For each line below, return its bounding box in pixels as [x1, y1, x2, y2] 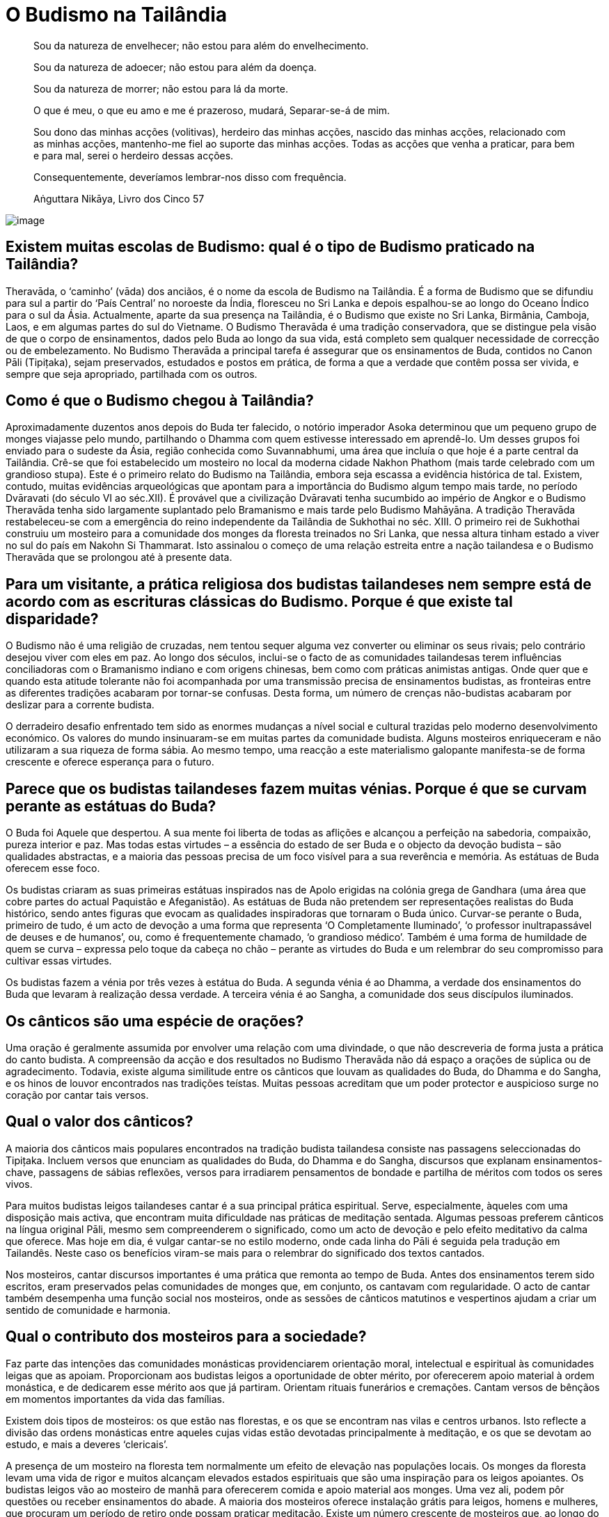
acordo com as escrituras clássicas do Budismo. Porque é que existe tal [6, 592, 513, 610]
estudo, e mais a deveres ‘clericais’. [6, 1438, 168, 1450]
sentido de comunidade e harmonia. [6, 1303, 171, 1316]
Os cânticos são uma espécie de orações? [6, 1012, 304, 1030]
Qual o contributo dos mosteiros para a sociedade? [6, 1328, 367, 1346]
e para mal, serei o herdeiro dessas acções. [33, 149, 234, 161]
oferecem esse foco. [6, 862, 100, 875]
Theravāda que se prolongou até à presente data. [6, 551, 232, 564]
